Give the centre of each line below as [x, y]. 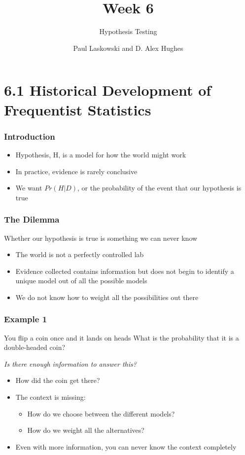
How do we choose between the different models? [101, 413]
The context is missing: [51, 397]
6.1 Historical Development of [108, 90]
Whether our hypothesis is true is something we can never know [101, 238]
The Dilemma [32, 219]
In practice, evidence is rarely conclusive [76, 171]
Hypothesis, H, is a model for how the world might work [101, 154]
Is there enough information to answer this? [70, 363]
